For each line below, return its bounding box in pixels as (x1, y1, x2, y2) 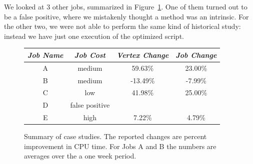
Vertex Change (116, 49, 169, 60)
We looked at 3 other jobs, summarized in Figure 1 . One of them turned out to (4, 1, 247, 11)
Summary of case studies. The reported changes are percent (24, 131, 207, 142)
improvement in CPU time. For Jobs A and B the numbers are (24, 141, 216, 151)
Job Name (27, 49, 63, 60)
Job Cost (74, 49, 105, 60)
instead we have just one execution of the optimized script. (4, 30, 184, 41)
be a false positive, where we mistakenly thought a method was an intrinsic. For (4, 11, 249, 21)
